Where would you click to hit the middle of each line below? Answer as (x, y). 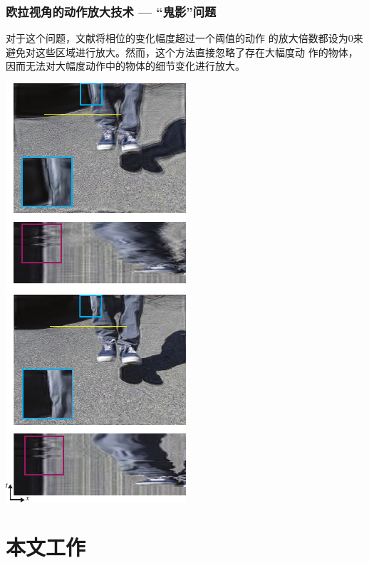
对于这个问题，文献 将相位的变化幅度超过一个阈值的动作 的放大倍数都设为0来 (184, 38)
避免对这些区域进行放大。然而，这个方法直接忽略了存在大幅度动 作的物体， (182, 52)
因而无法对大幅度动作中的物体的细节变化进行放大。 (125, 66)
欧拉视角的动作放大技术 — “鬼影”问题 (111, 11)
